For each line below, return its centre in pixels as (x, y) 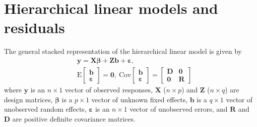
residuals (34, 27)
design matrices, (29, 99)
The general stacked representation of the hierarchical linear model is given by (123, 51)
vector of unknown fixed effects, (139, 99)
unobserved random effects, (45, 109)
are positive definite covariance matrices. (74, 118)
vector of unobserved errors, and (179, 109)
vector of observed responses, (109, 89)
